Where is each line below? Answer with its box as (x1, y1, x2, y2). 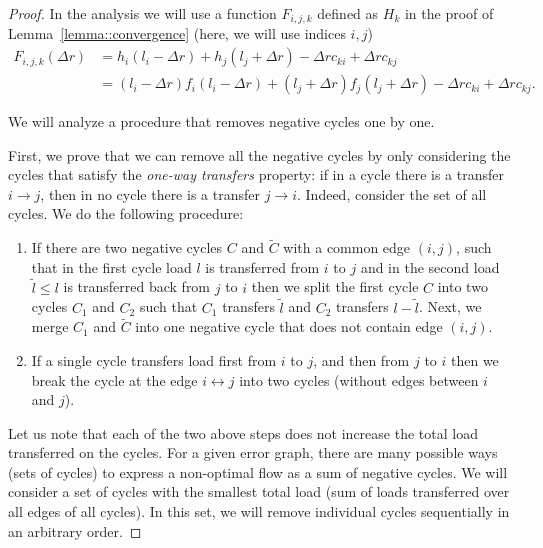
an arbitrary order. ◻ (8, 520, 142, 541)
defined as (317, 3, 379, 23)
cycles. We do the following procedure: (8, 203, 244, 224)
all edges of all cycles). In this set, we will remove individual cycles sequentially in (8, 501, 510, 522)
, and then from (313, 349, 410, 370)
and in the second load (360, 256, 500, 277)
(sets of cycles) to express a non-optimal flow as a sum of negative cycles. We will (8, 461, 508, 482)
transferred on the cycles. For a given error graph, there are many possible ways (8, 442, 498, 463)
